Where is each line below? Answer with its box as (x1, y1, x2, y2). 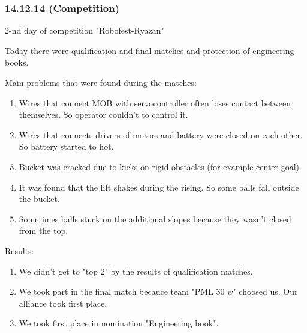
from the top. (19, 224, 68, 237)
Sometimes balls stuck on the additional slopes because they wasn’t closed (19, 212, 291, 225)
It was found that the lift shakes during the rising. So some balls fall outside (19, 180, 299, 193)
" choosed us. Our (233, 285, 298, 298)
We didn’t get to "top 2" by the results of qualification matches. (19, 264, 253, 277)
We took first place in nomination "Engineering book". (19, 317, 219, 329)
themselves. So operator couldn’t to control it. (19, 108, 188, 121)
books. (5, 56, 29, 69)
